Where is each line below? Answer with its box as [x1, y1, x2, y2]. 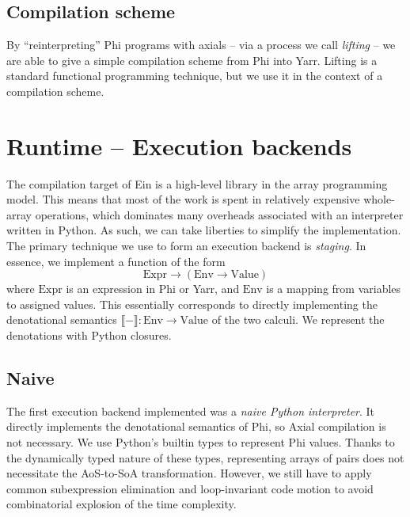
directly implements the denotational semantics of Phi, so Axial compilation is [6, 418, 386, 435]
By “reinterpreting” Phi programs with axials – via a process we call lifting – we [6, 36, 396, 53]
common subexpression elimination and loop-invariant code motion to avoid [6, 480, 374, 496]
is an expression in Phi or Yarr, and [66, 280, 240, 297]
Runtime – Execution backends [6, 129, 352, 162]
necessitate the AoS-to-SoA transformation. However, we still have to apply [6, 465, 372, 481]
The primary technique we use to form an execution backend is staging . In [6, 238, 366, 254]
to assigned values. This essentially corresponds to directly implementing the [6, 295, 378, 312]
